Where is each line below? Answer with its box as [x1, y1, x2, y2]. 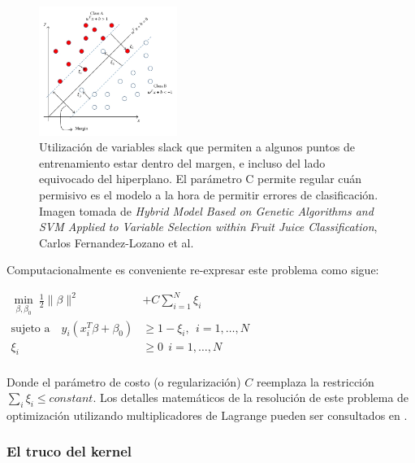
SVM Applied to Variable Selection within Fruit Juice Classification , [39, 218, 378, 235]
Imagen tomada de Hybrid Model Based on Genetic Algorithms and [39, 202, 374, 219]
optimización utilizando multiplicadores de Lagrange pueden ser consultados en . [6, 406, 408, 423]
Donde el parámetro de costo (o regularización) [6, 373, 241, 390]
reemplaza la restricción [256, 373, 374, 390]
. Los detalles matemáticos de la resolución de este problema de [93, 389, 409, 406]
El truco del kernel [6, 441, 132, 461]
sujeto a [11, 322, 50, 334]
